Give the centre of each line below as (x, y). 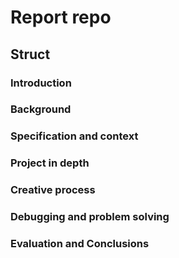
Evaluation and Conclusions (80, 244)
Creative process (53, 190)
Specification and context (74, 136)
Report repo (61, 17)
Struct (30, 54)
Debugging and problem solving (90, 217)
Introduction (41, 83)
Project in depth (50, 163)
